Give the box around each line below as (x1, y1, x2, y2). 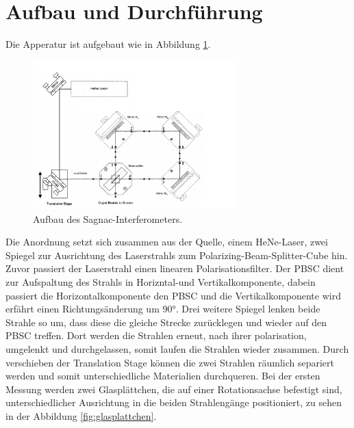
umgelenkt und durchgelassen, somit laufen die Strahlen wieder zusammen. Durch (5, 342, 349, 356)
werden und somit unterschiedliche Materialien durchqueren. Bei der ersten (5, 369, 320, 383)
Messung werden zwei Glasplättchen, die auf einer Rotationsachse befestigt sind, (5, 382, 342, 396)
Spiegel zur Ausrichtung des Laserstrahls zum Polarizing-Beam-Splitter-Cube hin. (5, 248, 348, 262)
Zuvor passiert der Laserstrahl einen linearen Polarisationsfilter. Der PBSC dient (5, 261, 344, 276)
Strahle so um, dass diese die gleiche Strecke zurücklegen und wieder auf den (5, 315, 327, 329)
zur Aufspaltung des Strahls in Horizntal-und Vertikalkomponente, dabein (5, 275, 316, 289)
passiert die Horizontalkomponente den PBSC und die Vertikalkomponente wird (5, 288, 341, 302)
